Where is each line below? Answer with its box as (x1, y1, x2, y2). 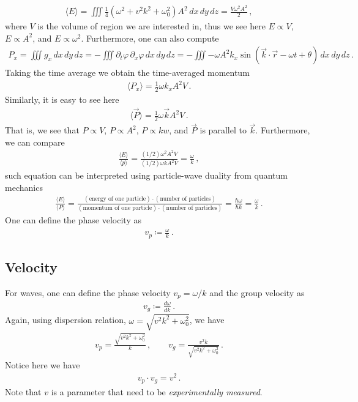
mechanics (5, 181, 43, 193)
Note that (5, 385, 42, 398)
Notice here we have (5, 359, 80, 371)
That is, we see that (5, 124, 80, 136)
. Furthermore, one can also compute (81, 31, 219, 44)
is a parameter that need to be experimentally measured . (51, 385, 263, 398)
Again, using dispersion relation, (5, 313, 126, 326)
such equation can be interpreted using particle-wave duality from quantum (5, 169, 288, 182)
